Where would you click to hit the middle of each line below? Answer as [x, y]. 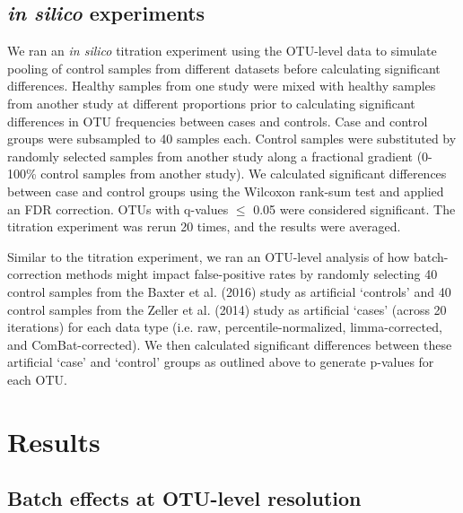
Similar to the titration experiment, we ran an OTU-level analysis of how [209, 256]
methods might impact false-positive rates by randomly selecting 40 [252, 274]
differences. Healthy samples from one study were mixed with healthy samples [222, 86]
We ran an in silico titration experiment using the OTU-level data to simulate [222, 51]
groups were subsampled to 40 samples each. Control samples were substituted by [232, 139]
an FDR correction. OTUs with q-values [118, 209]
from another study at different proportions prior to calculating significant [211, 103]
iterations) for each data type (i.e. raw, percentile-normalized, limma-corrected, [225, 327]
